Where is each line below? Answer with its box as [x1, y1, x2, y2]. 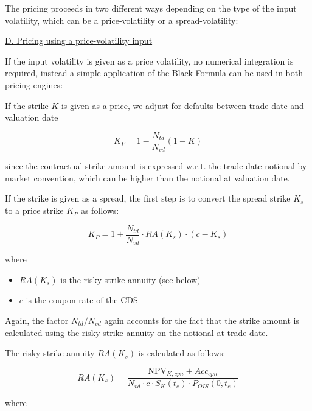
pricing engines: [5, 78, 63, 91]
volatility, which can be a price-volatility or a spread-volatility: [5, 13, 238, 26]
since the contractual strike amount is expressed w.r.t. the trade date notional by [5, 160, 307, 172]
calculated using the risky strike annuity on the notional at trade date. [5, 326, 268, 339]
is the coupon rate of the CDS [26, 293, 138, 306]
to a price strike [5, 204, 64, 217]
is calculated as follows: [138, 346, 226, 359]
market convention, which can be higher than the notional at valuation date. [5, 171, 290, 184]
